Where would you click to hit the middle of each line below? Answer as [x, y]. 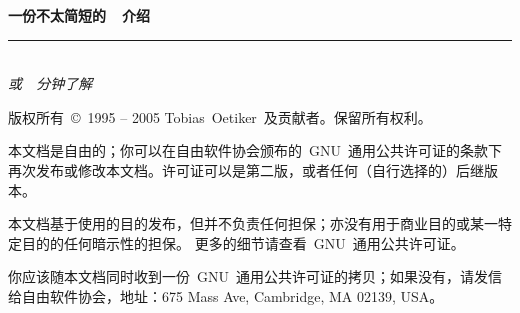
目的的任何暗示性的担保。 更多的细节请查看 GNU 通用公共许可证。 [243, 242]
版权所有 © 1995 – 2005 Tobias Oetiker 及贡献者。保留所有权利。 [220, 116]
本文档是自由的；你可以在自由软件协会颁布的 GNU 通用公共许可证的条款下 [255, 150]
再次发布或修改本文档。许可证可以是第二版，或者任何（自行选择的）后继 [246, 169]
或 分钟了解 [50, 83]
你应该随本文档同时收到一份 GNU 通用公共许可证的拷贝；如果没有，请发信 [255, 276]
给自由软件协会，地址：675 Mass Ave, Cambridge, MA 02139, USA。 [226, 295]
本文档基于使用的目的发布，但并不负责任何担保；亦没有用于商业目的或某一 [253, 223]
